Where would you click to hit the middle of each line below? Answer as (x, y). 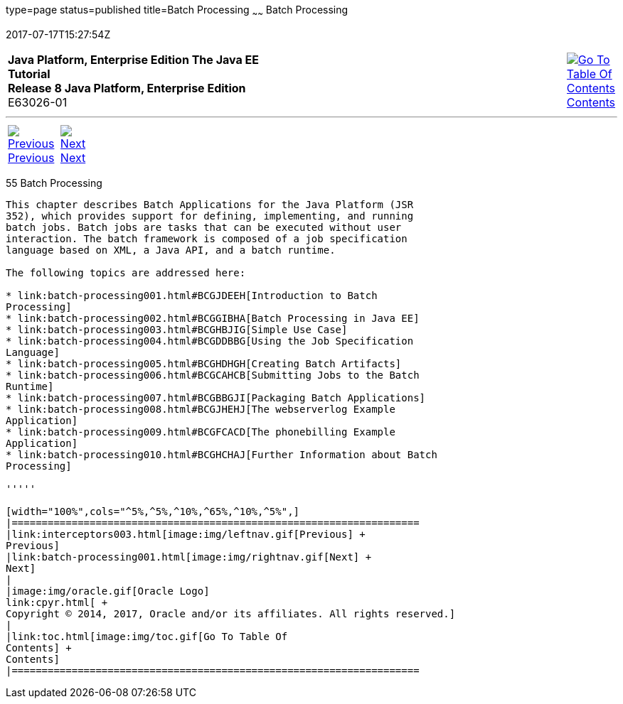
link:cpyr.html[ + (57, 602)
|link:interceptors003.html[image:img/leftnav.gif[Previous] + (186, 534)
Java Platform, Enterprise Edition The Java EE (133, 59)
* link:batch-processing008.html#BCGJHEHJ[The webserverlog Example (201, 409)
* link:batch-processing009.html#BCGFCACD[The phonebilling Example (201, 432)
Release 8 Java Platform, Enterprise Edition (127, 88)
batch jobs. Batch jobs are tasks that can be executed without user (204, 227)
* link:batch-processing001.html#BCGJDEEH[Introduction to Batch (192, 295)
